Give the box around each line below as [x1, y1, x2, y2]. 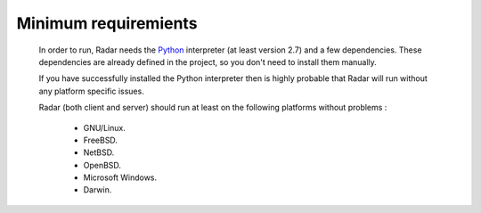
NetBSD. [83, 147, 115, 158]
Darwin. [83, 184, 112, 195]
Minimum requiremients [16, 13, 198, 33]
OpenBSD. [83, 160, 122, 170]
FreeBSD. [83, 135, 118, 145]
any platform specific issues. [38, 86, 144, 96]
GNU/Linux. [83, 122, 126, 133]
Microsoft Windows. [83, 172, 158, 183]
